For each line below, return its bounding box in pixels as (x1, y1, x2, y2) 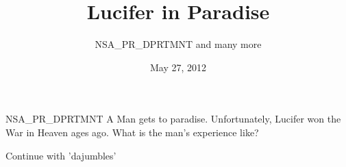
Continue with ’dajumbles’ (5, 148, 116, 162)
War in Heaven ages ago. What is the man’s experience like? (5, 125, 259, 139)
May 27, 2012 (149, 60, 207, 74)
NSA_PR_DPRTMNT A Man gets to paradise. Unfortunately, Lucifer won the (5, 112, 341, 126)
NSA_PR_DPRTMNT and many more (95, 37, 262, 51)
